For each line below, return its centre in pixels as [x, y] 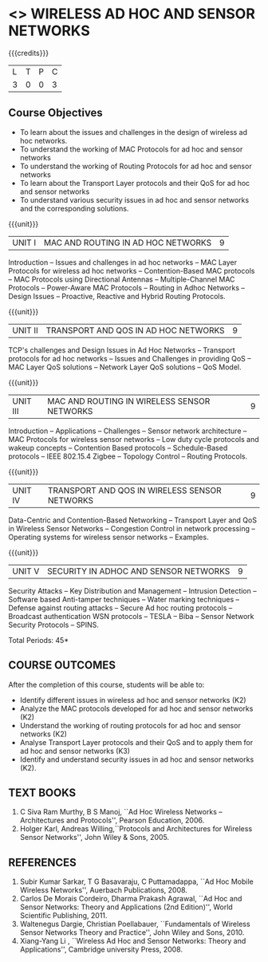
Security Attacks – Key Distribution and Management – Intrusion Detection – [132, 590]
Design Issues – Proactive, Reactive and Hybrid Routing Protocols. [117, 296]
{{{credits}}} [29, 53]
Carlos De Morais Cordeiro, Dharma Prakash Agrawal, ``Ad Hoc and [131, 899]
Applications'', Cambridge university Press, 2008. [101, 949]
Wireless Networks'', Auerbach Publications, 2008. [103, 890]
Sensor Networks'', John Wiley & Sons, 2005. [95, 838]
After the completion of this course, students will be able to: [106, 684]
